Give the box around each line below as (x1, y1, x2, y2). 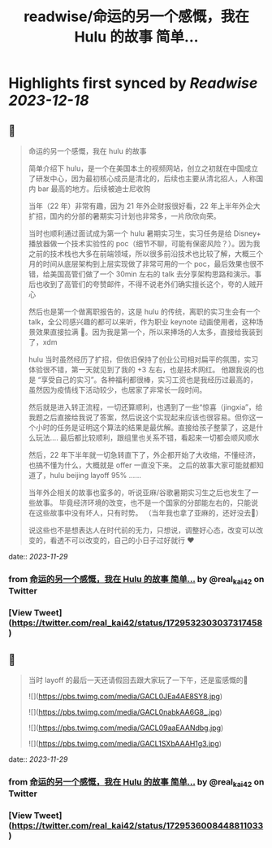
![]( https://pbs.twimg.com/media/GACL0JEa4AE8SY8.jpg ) (28, 691, 223, 701)
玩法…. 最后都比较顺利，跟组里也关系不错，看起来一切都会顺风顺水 (35, 433, 260, 442)
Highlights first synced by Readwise (8, 74, 258, 93)
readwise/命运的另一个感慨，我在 (23, 7, 250, 26)
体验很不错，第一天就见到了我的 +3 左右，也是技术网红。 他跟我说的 (28, 365, 257, 374)
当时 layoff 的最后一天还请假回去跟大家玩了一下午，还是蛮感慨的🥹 (28, 675, 248, 685)
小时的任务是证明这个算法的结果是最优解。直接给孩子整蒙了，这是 (35, 423, 257, 432)
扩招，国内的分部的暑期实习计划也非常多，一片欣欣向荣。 (28, 211, 221, 220)
